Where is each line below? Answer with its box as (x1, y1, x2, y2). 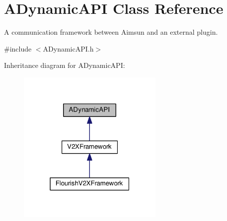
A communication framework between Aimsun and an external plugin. (4, 27, 218, 37)
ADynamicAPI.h (43, 43, 94, 54)
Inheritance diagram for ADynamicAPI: (4, 60, 125, 70)
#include (4, 43, 32, 54)
